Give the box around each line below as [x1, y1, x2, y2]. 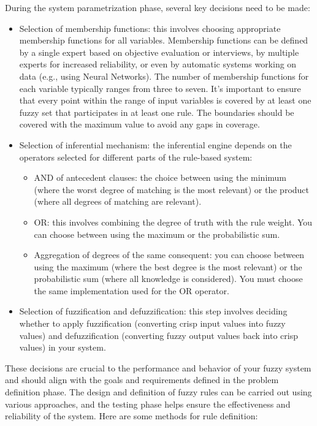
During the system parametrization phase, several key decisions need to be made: [5, 1, 310, 13]
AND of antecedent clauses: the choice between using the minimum [34, 171, 287, 184]
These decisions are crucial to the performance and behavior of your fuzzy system [5, 361, 311, 374]
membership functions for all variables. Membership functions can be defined [19, 34, 308, 47]
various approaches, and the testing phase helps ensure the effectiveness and [5, 397, 291, 410]
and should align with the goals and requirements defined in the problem [5, 373, 279, 386]
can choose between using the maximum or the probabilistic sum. [34, 227, 280, 240]
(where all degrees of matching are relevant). [34, 195, 202, 208]
